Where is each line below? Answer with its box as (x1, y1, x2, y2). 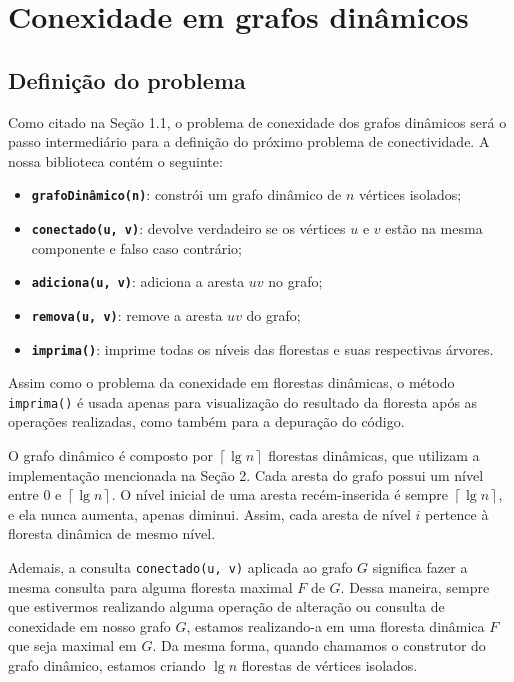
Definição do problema (8, 64, 246, 95)
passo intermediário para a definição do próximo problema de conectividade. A (8, 131, 490, 152)
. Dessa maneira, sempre (340, 576, 490, 597)
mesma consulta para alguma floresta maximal (8, 576, 293, 597)
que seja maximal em (8, 635, 137, 656)
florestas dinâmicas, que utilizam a (268, 445, 480, 466)
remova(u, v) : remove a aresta (31, 304, 223, 325)
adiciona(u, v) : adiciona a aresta (31, 271, 245, 292)
